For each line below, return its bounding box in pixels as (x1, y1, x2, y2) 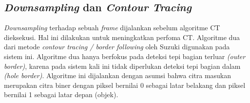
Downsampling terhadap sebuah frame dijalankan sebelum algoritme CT (4, 22, 220, 33)
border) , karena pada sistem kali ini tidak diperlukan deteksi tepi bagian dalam (4, 61, 241, 71)
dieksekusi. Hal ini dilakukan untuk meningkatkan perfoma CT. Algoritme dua (4, 32, 240, 42)
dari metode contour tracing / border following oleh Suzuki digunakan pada (4, 41, 230, 52)
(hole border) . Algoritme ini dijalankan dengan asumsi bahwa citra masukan (4, 70, 231, 81)
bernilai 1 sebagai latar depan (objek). (4, 89, 118, 100)
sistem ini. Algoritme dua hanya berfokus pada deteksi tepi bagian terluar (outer (4, 51, 246, 61)
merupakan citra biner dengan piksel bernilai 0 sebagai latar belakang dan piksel (4, 80, 246, 90)
